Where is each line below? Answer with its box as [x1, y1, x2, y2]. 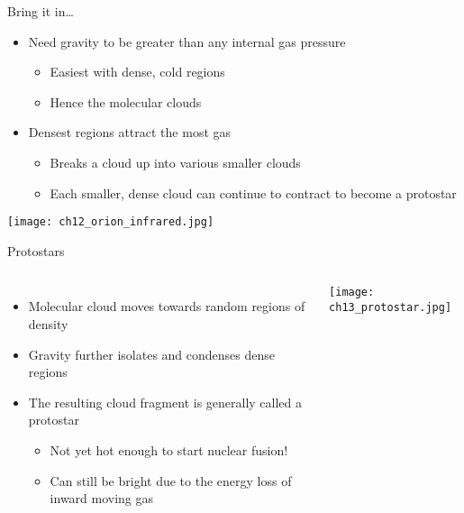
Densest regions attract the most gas [28, 123, 232, 142]
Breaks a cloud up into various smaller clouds [50, 152, 301, 171]
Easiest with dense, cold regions [50, 62, 225, 81]
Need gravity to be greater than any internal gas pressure [28, 32, 346, 50]
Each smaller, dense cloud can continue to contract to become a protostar [50, 183, 457, 202]
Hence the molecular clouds [50, 92, 202, 111]
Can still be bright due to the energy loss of [50, 471, 292, 490]
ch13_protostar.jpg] [329, 301, 452, 315]
